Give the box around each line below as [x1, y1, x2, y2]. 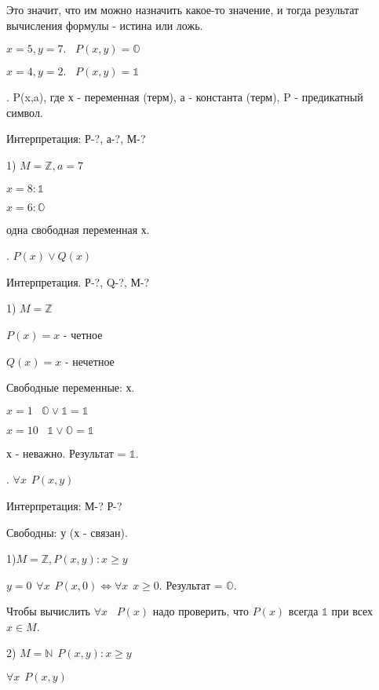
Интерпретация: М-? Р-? [6, 497, 122, 513]
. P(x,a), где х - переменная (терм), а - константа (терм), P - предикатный [6, 89, 363, 105]
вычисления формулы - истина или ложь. [6, 16, 203, 33]
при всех [331, 603, 374, 619]
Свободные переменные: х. [6, 379, 135, 396]
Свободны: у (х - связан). [6, 524, 128, 540]
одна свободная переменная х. [6, 221, 150, 237]
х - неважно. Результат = [6, 444, 126, 461]
